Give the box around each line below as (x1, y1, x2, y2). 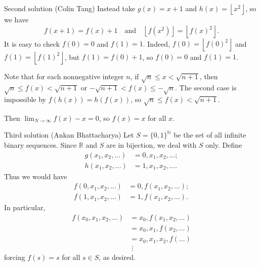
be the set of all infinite (174, 129, 246, 140)
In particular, (4, 202, 46, 213)
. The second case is (175, 82, 237, 93)
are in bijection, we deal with (106, 140, 197, 150)
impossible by (4, 94, 46, 105)
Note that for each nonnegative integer (4, 71, 124, 81)
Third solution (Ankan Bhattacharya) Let (4, 129, 134, 140)
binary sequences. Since (4, 140, 77, 150)
